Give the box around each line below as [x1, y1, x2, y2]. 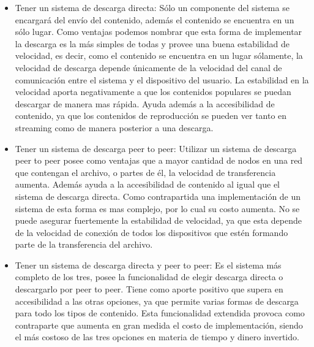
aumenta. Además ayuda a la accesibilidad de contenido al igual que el [15, 178, 280, 191]
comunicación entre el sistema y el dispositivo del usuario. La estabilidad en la [15, 73, 309, 86]
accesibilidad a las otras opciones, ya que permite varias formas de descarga [15, 294, 299, 307]
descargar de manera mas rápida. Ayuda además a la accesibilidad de [15, 97, 275, 110]
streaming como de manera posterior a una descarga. [15, 121, 214, 134]
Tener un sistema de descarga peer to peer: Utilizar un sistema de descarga [15, 142, 297, 154]
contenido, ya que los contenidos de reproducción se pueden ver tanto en [15, 109, 287, 122]
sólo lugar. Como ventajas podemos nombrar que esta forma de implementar [15, 25, 302, 38]
